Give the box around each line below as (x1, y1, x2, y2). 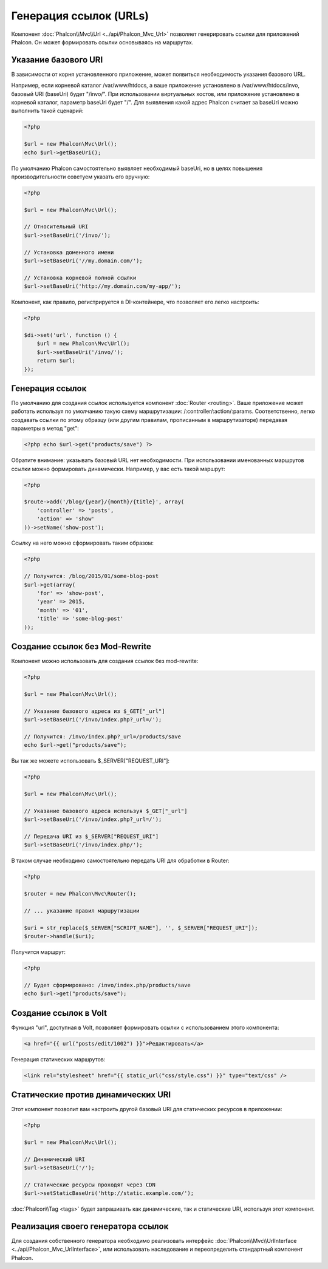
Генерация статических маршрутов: (11, 1055, 106, 1063)
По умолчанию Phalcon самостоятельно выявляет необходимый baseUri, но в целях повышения (11, 165, 263, 172)
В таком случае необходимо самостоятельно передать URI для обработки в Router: (11, 857, 230, 865)
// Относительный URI (24, 223, 89, 230)
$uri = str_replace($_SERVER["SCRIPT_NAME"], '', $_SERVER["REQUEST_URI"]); (24, 924, 258, 931)
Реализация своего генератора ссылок (11, 1221, 169, 1231)
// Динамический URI (24, 1155, 85, 1163)
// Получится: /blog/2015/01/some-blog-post (24, 573, 159, 580)
